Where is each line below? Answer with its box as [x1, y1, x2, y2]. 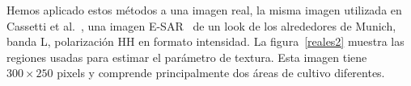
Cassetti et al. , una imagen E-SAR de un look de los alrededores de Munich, [6, 17, 396, 34]
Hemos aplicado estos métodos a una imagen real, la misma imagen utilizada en [6, 2, 402, 18]
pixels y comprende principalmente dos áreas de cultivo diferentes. [57, 64, 385, 81]
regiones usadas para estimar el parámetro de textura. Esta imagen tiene [6, 48, 367, 65]
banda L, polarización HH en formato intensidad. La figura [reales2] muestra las [6, 33, 405, 50]
